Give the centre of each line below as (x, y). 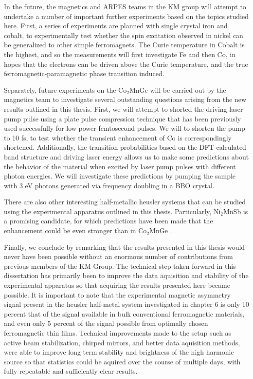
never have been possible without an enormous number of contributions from (118, 256)
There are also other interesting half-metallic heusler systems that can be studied (125, 202)
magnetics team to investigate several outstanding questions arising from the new (125, 99)
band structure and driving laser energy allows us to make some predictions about (126, 156)
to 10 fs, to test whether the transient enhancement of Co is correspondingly (118, 137)
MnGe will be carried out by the (178, 90)
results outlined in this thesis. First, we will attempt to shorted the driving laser (124, 109)
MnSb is (235, 211)
